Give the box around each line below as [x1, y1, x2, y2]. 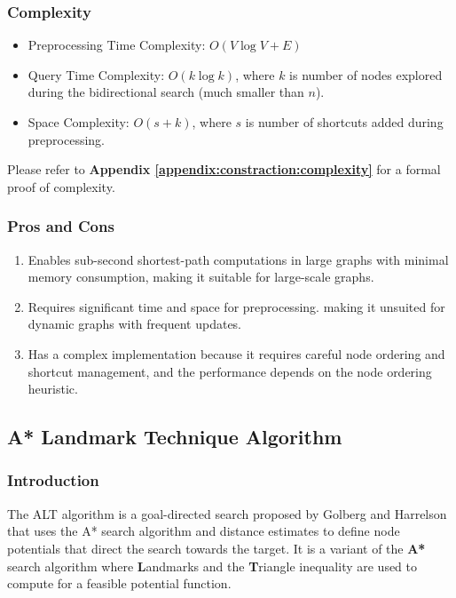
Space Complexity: [28, 113, 130, 131]
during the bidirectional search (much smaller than [28, 83, 304, 101]
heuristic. [28, 379, 78, 398]
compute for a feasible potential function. [7, 574, 232, 593]
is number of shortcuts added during [245, 113, 444, 131]
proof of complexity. [7, 177, 115, 195]
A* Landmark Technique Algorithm [7, 423, 342, 450]
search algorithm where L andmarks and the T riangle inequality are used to [7, 556, 418, 575]
